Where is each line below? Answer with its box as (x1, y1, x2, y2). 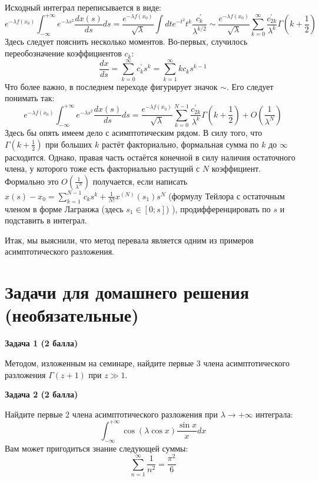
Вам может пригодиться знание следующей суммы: (5, 442, 188, 454)
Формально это (5, 175, 59, 187)
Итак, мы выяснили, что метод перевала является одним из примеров (5, 233, 254, 246)
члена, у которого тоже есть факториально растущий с (5, 162, 200, 175)
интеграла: (255, 407, 293, 420)
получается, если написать (92, 175, 188, 187)
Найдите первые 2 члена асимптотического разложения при (5, 407, 218, 420)
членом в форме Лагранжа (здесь (5, 202, 124, 215)
